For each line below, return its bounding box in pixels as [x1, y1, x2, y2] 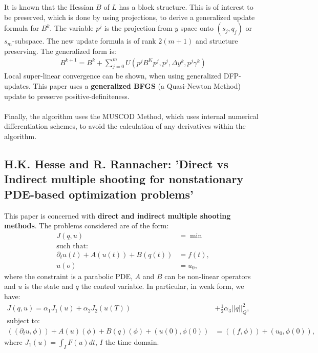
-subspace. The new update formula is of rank [12, 35, 156, 46]
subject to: [7, 317, 40, 325]
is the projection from [104, 23, 173, 33]
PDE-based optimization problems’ [4, 186, 194, 202]
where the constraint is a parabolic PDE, [4, 270, 133, 281]
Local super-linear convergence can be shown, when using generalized [4, 70, 222, 81]
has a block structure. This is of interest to [119, 2, 253, 12]
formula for [4, 23, 39, 33]
